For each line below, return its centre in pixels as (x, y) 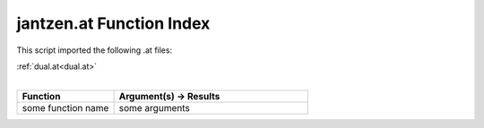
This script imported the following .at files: (95, 50)
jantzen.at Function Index (113, 23)
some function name (65, 107)
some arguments (154, 107)
